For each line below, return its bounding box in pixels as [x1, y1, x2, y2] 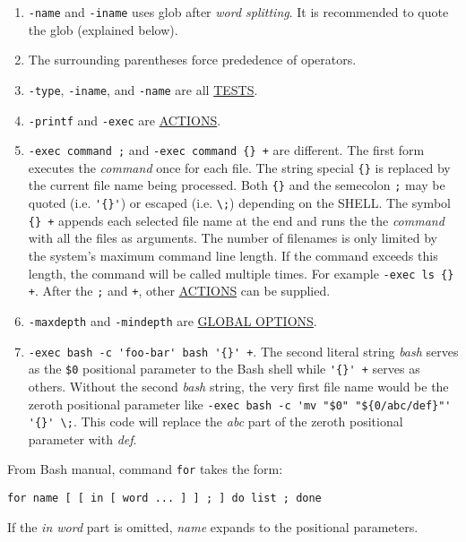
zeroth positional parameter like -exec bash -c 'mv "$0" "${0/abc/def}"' [28, 394, 452, 413]
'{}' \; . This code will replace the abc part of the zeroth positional [28, 412, 403, 431]
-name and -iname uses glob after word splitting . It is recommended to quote [28, 3, 449, 21]
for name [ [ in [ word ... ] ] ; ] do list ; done [7, 492, 322, 505]
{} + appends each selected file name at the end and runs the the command [28, 211, 444, 229]
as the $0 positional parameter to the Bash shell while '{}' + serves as [28, 359, 420, 378]
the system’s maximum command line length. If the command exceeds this [28, 246, 438, 265]
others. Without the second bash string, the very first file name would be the [28, 376, 449, 395]
